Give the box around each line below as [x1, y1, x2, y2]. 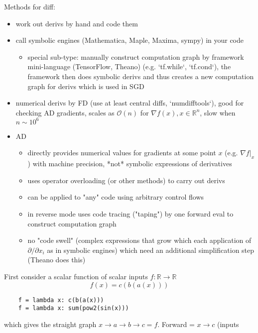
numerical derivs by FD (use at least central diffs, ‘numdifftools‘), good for [15, 98, 244, 108]
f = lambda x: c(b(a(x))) [18, 296, 104, 304]
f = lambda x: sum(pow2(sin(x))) [18, 305, 129, 312]
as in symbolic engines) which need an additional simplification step [47, 244, 255, 255]
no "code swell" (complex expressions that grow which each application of [27, 235, 252, 245]
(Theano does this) [27, 254, 86, 265]
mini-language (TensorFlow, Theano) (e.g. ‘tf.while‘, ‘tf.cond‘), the [27, 61, 231, 72]
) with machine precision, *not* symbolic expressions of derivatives [27, 158, 232, 169]
